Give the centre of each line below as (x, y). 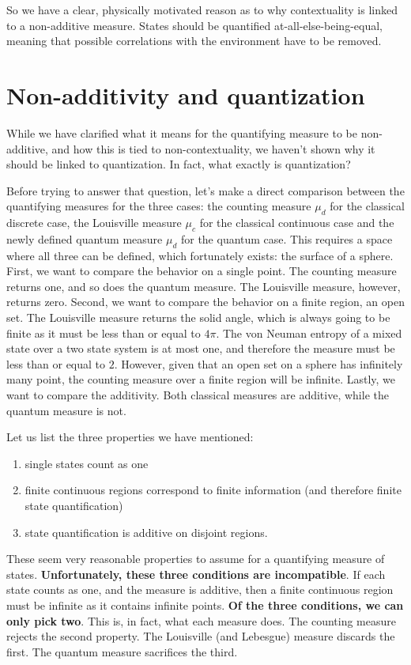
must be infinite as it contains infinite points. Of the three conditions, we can (205, 605)
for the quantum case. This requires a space (287, 238)
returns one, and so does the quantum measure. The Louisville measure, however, (204, 286)
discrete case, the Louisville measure (94, 223)
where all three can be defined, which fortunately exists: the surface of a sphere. (200, 255)
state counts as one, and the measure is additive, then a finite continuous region (200, 589)
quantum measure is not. (66, 410)
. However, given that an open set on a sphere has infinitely (258, 363)
